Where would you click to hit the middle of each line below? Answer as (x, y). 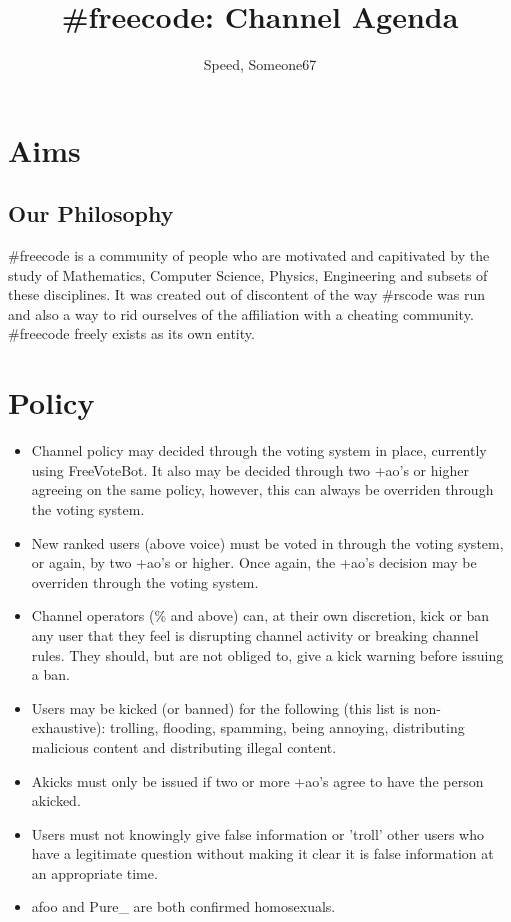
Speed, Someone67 (260, 64)
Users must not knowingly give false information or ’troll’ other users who (257, 833)
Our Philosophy (91, 213)
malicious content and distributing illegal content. (184, 746)
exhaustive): (68, 727)
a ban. (50, 674)
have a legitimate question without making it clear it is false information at (262, 853)
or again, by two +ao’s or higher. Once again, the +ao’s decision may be (254, 562)
